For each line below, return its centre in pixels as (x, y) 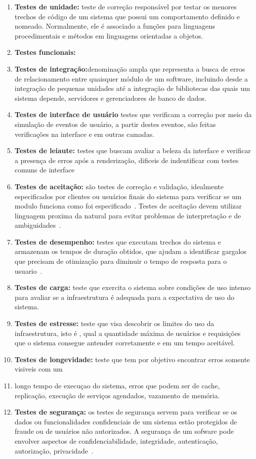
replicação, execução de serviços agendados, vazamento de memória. (117, 395)
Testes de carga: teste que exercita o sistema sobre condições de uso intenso (132, 287)
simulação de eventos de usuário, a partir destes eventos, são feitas (115, 124)
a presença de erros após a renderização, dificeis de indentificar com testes (127, 160)
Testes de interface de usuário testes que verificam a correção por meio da (133, 114)
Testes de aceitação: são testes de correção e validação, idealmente (119, 186)
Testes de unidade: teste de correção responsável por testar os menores (126, 6)
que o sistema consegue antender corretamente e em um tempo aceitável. (125, 343)
